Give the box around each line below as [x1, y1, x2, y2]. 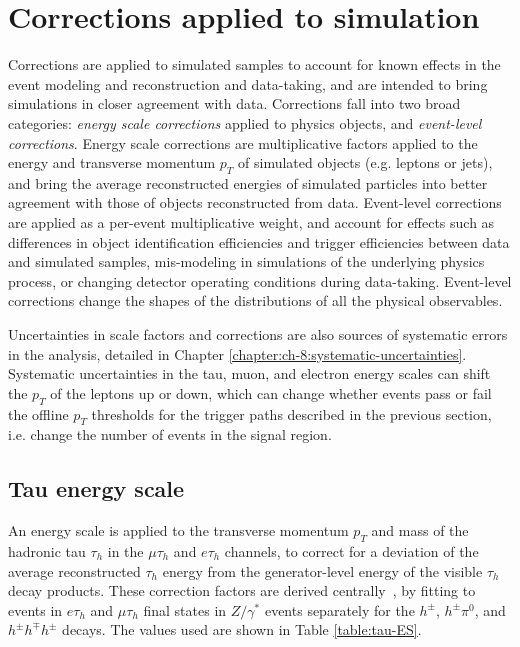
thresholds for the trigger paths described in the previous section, [91, 403, 492, 424]
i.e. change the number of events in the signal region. [8, 424, 332, 445]
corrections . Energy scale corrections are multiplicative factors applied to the [8, 132, 478, 153]
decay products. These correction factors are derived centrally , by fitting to [8, 580, 476, 601]
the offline [8, 403, 69, 424]
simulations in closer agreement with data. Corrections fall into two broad [8, 93, 461, 114]
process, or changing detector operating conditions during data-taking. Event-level [8, 270, 512, 291]
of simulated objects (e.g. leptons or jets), [238, 152, 493, 173]
